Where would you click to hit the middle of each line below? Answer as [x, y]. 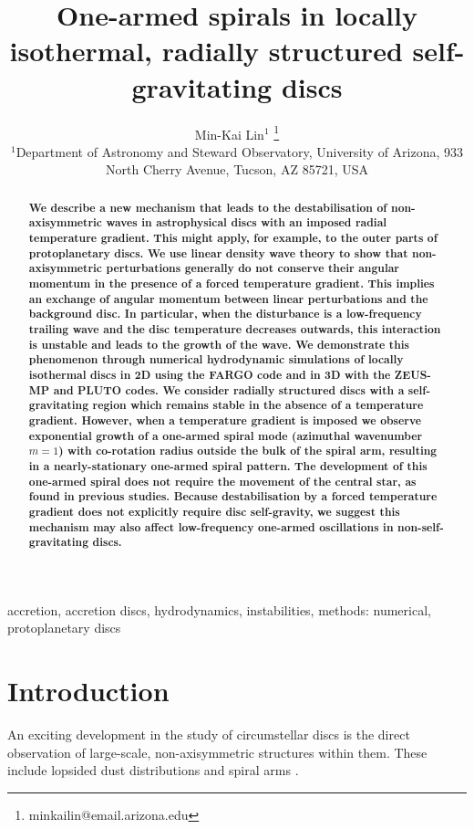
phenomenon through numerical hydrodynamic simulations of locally [216, 360]
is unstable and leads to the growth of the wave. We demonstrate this [219, 344]
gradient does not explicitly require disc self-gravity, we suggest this [214, 511]
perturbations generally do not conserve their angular [252, 268]
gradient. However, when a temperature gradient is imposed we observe [225, 420]
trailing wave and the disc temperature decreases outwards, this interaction [235, 329]
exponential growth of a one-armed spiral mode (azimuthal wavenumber [226, 435]
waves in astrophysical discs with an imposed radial [247, 223]
